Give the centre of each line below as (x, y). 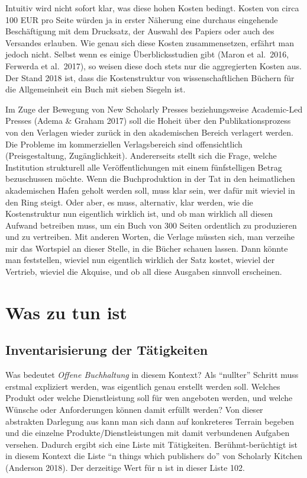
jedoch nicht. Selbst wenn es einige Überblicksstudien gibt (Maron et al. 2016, (147, 54)
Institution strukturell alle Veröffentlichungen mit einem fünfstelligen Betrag (144, 167)
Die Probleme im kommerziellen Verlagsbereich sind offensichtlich (124, 144)
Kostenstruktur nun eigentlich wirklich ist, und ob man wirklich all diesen (139, 214)
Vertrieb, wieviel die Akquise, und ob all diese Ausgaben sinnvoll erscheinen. (144, 272)
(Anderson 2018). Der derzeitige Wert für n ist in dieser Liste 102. (125, 467)
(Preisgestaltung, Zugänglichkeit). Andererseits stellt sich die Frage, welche (141, 155)
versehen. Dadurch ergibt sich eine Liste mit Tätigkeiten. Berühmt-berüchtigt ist (151, 444)
